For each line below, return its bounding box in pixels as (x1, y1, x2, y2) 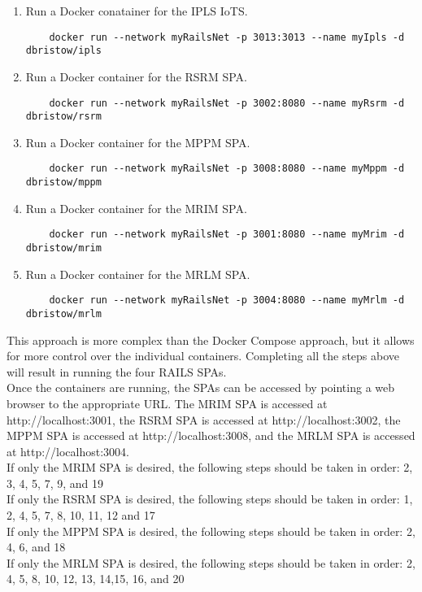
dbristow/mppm (25, 176, 102, 189)
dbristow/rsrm (25, 111, 102, 123)
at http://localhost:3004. (7, 442, 129, 459)
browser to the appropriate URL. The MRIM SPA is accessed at (7, 394, 328, 411)
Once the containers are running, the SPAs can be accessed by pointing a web (7, 379, 395, 396)
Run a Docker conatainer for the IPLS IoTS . (25, 2, 248, 19)
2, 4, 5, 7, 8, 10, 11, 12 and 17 (7, 507, 155, 524)
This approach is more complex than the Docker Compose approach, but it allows (7, 331, 415, 348)
